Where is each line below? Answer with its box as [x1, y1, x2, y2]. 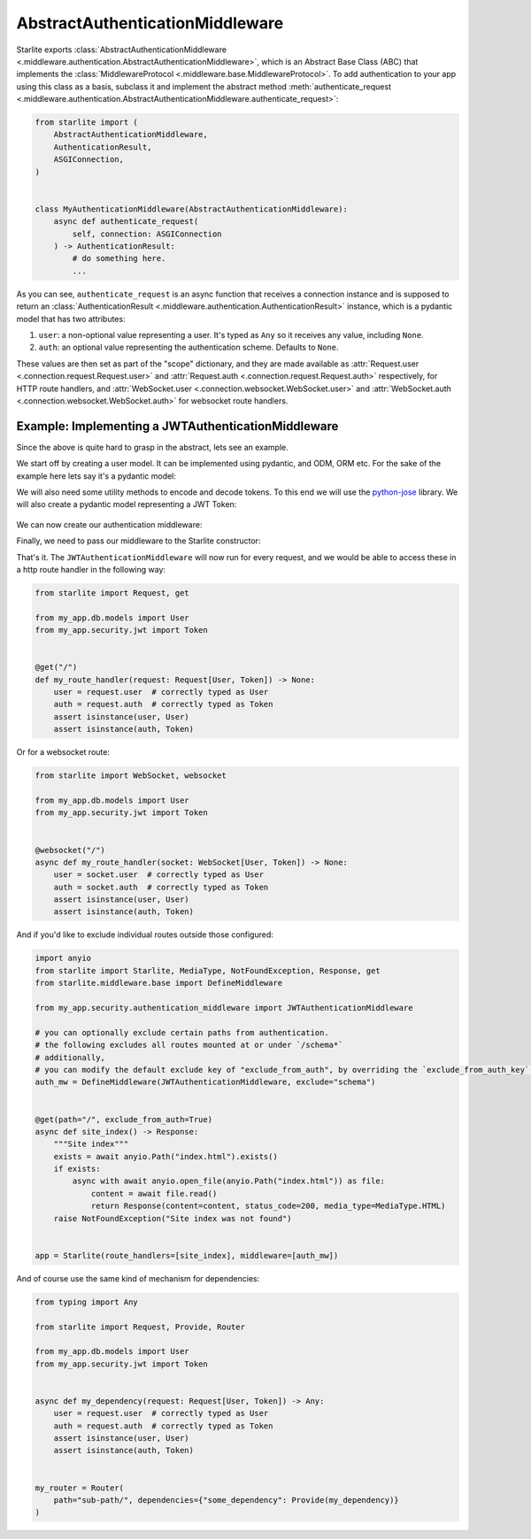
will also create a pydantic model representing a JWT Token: [16, 499, 237, 510]
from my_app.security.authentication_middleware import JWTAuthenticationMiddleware [35, 1003, 413, 1012]
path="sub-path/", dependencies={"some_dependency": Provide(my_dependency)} [53, 1496, 400, 1505]
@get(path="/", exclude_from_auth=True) [35, 1114, 212, 1124]
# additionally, [35, 1052, 106, 1062]
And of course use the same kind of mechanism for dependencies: [16, 1273, 260, 1283]
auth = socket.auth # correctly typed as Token [53, 881, 269, 892]
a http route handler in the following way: [16, 564, 166, 574]
